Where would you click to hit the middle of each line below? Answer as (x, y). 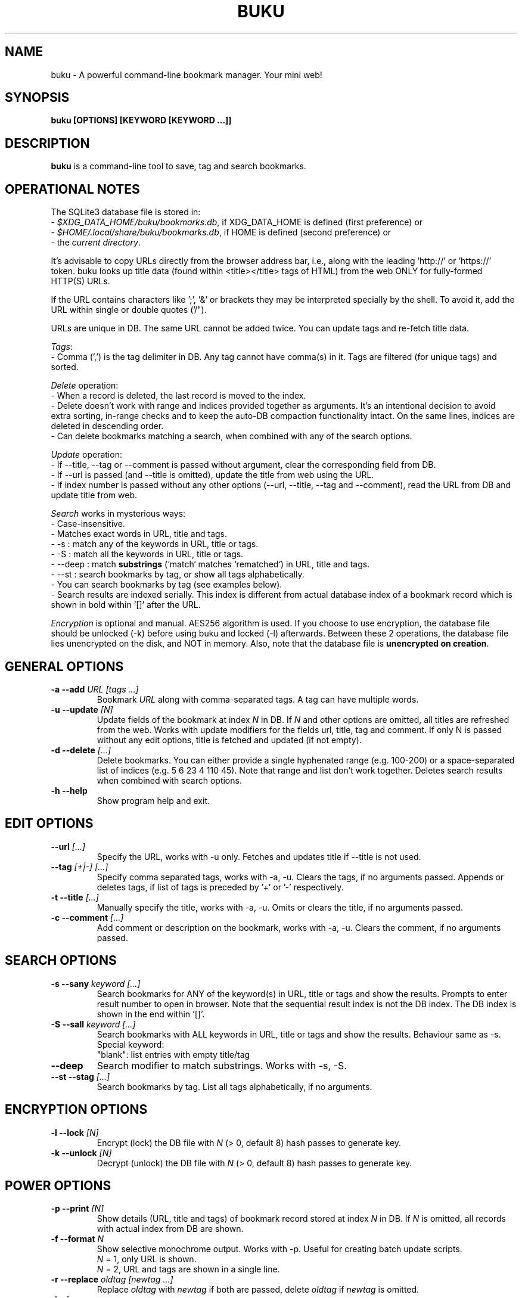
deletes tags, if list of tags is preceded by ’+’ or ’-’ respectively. (220, 887)
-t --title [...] (75, 897)
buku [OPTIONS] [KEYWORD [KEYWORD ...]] (141, 120)
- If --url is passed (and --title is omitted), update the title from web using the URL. (212, 475)
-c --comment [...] (87, 917)
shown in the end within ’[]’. (151, 1014)
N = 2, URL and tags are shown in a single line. (188, 1269)
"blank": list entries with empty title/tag (173, 1054)
